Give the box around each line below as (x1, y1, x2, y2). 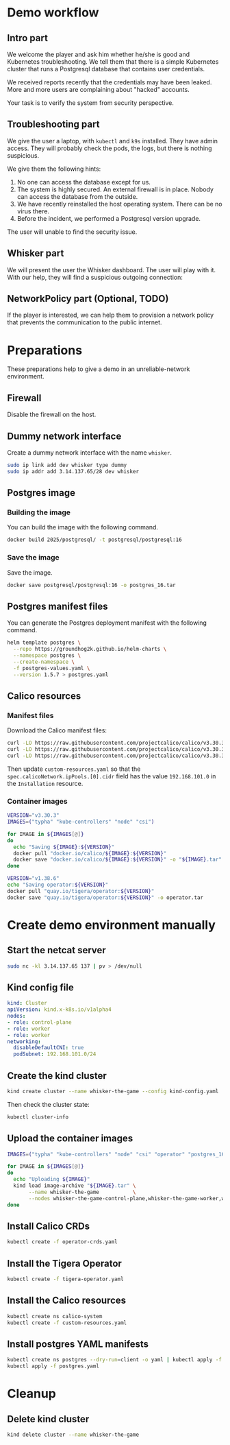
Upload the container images (7, 1133, 133, 1145)
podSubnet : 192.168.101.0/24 (13, 1051, 97, 1058)
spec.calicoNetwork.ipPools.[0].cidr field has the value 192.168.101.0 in (7, 772, 216, 780)
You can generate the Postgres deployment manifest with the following (7, 619, 207, 627)
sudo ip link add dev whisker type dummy (7, 462, 127, 468)
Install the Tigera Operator (7, 1257, 122, 1269)
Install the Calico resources (7, 1295, 127, 1306)
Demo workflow (7, 5, 99, 21)
